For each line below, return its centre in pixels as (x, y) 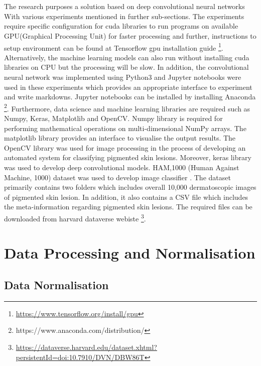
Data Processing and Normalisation (130, 253)
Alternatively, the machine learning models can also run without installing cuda (127, 57)
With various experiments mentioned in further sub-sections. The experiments (124, 16)
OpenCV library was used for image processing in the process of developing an (125, 147)
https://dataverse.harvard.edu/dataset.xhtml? (86, 347)
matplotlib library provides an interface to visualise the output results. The (120, 138)
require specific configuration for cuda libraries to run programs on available (121, 26)
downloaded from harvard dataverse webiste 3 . (75, 217)
